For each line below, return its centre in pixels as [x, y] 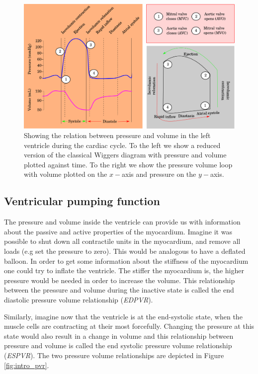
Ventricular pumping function [82, 201]
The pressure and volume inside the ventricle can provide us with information [122, 222]
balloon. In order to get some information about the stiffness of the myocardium [126, 261]
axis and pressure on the [159, 174]
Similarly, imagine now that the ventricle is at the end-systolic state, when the [123, 316]
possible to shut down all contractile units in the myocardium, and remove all [122, 241]
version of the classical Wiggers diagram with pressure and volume [125, 155]
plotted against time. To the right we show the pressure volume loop [128, 164]
